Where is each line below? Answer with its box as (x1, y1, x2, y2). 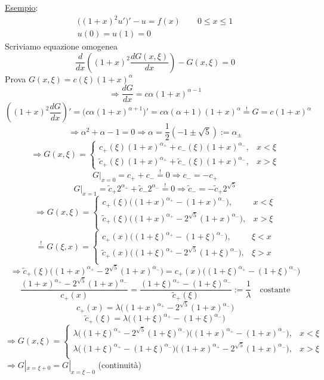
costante (260, 285, 291, 294)
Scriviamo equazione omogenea (5, 40, 118, 52)
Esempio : (5, 1, 38, 13)
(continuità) (98, 358, 141, 370)
